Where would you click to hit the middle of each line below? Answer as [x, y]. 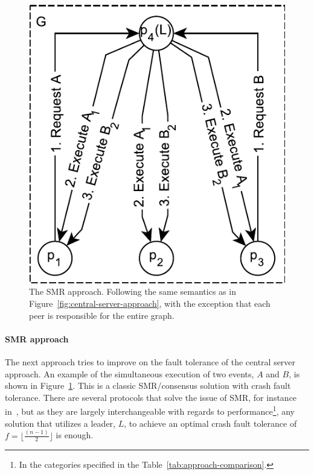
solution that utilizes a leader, [60, 423]
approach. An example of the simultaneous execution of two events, [130, 373]
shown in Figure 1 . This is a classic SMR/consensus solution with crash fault [148, 385]
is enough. [75, 435]
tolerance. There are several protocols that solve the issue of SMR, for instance [151, 397]
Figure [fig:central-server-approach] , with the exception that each [150, 303]
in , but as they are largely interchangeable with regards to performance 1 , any [150, 410]
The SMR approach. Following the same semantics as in [133, 291]
